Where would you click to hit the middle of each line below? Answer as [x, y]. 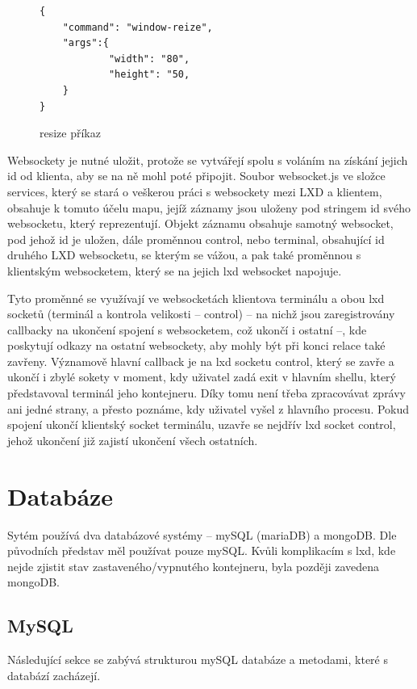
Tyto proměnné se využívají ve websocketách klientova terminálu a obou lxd [196, 298]
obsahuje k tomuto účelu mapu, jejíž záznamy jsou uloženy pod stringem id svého [209, 207]
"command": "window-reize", [138, 27]
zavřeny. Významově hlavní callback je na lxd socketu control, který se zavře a [201, 361]
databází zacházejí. [54, 675]
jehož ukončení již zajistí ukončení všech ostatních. [133, 440]
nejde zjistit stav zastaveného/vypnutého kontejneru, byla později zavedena [194, 566]
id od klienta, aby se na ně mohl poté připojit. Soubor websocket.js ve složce [196, 176]
